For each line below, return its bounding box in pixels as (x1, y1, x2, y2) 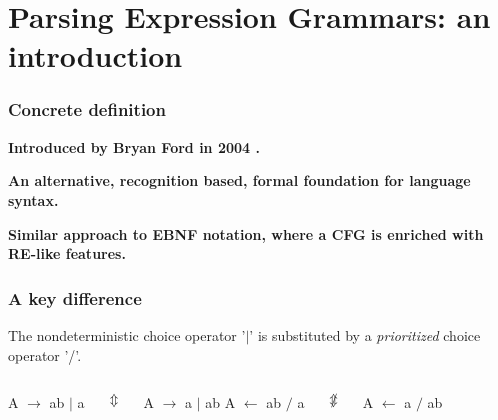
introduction (8, 35, 183, 76)
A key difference (8, 285, 142, 310)
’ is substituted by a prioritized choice (249, 324, 481, 345)
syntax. (8, 189, 59, 210)
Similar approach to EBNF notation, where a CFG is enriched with (8, 223, 484, 244)
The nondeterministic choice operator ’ (8, 324, 246, 345)
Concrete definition (8, 97, 166, 122)
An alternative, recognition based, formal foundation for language (8, 170, 471, 191)
